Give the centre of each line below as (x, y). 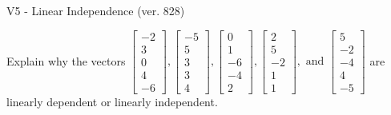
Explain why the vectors (66, 60)
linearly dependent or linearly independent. (112, 101)
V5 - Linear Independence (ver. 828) (96, 10)
